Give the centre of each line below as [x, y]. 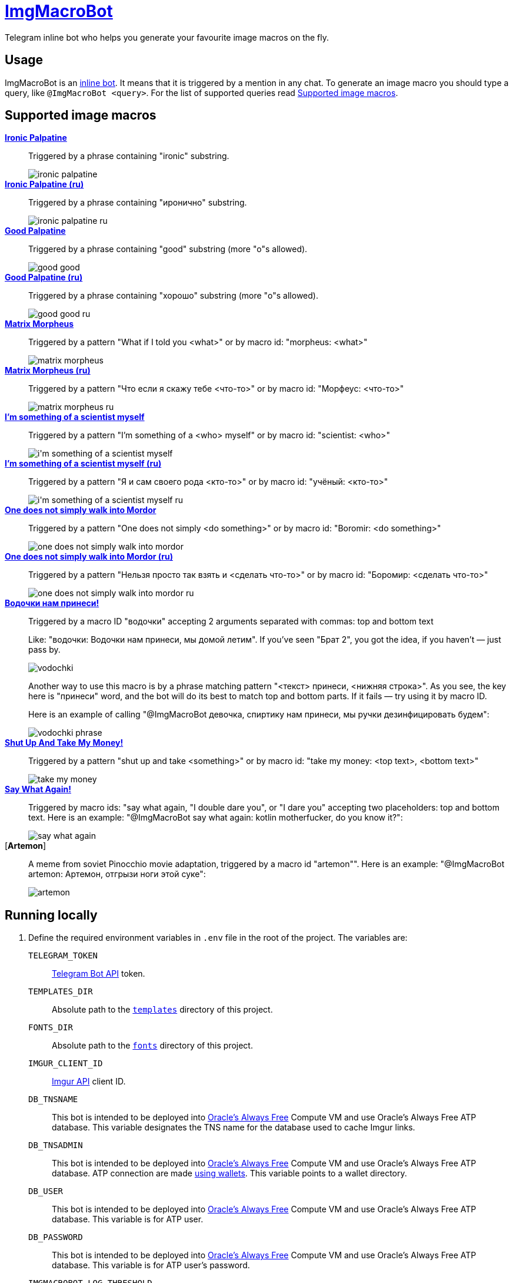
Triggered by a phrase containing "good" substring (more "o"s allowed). [168, 249]
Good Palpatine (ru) [44, 277]
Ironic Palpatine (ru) [44, 184]
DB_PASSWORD [56, 1237]
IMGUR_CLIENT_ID [66, 1064]
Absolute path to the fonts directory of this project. [152, 1046]
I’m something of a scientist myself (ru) [83, 464]
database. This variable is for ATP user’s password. [151, 1265]
